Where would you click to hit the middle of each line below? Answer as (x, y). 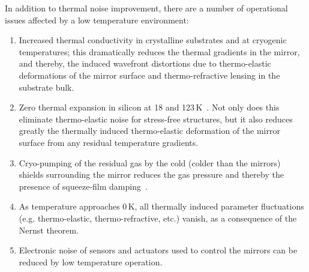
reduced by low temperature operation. (91, 261)
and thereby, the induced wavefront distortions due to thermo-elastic (145, 63)
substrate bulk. (46, 87)
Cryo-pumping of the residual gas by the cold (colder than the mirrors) (150, 162)
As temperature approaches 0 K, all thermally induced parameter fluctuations (161, 206)
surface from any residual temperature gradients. (109, 142)
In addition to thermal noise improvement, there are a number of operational (146, 8)
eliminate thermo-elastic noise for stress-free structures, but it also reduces (156, 119)
